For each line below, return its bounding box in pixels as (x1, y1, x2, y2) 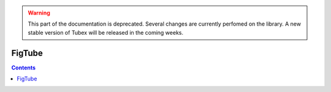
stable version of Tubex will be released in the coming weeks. (28, 29, 184, 36)
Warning (28, 9, 50, 16)
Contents (11, 64, 36, 71)
